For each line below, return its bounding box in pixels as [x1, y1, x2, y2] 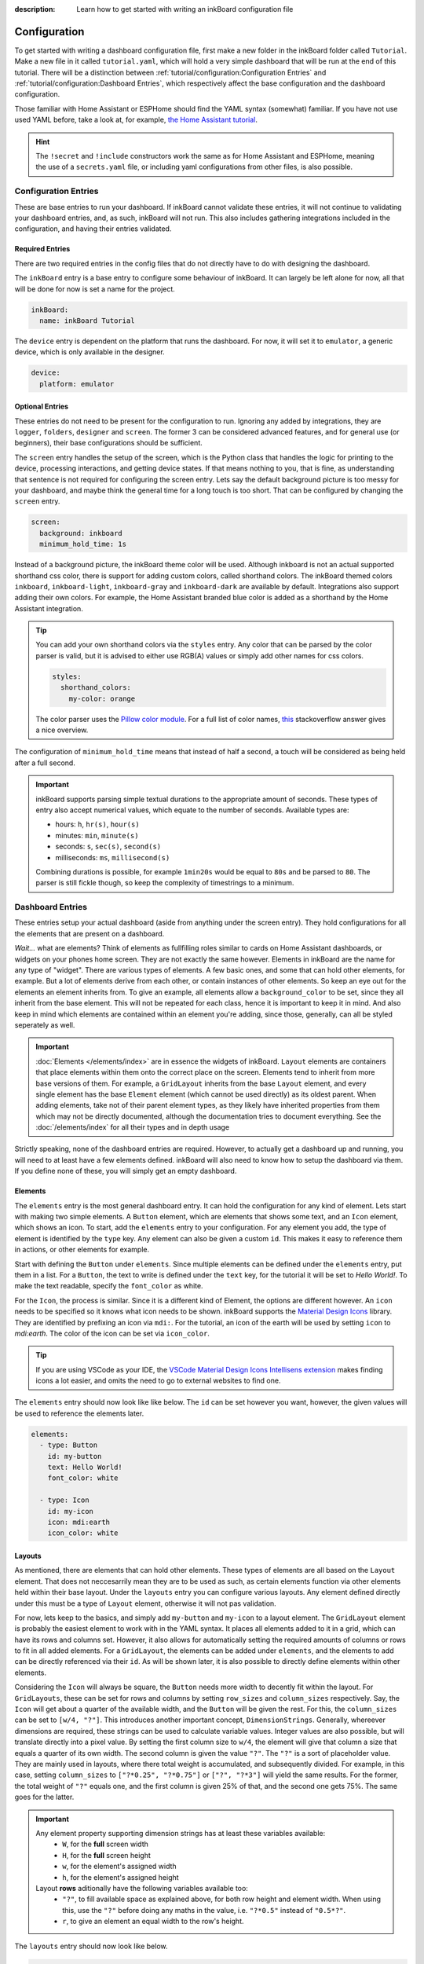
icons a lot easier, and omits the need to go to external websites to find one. [35, 1376, 281, 1386]
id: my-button [47, 1452, 102, 1460]
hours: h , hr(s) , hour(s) [55, 819, 141, 829]
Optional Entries [14, 401, 69, 412]
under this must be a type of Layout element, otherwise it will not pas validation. [14, 1599, 276, 1608]
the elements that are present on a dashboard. [14, 929, 165, 938]
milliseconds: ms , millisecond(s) [55, 852, 170, 862]
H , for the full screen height [62, 1850, 151, 1860]
